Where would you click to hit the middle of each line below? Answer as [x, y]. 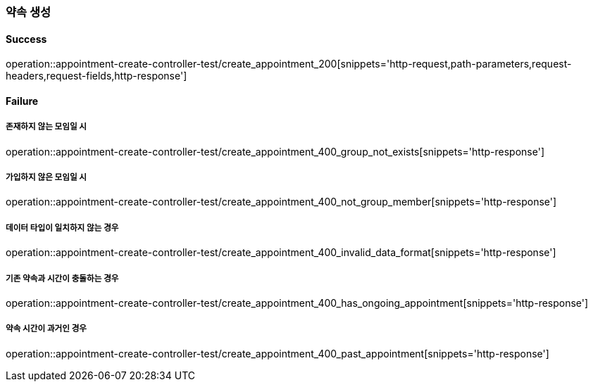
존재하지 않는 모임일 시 [46, 127]
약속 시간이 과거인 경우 [46, 329]
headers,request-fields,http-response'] [96, 76]
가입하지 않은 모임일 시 [46, 177]
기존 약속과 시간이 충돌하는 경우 [62, 278]
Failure [22, 101]
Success [26, 39]
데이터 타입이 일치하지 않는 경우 [62, 228]
